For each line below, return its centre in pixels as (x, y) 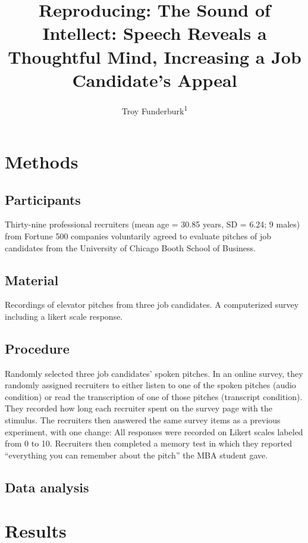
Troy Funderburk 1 (155, 110)
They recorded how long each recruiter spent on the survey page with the (139, 408)
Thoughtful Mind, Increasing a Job (155, 56)
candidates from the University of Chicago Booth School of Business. (131, 247)
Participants (43, 199)
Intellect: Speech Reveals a (155, 33)
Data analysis (47, 487)
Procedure (37, 348)
